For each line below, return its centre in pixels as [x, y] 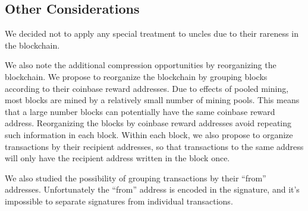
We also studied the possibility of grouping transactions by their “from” [136, 178]
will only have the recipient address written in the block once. [117, 158]
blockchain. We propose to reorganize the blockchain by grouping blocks [136, 76]
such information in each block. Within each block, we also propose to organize [149, 134]
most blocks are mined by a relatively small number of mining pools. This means [152, 100]
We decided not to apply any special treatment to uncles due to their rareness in [152, 33]
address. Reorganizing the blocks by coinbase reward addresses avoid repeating [148, 123]
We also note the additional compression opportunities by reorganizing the [141, 65]
